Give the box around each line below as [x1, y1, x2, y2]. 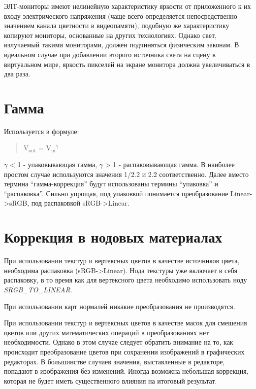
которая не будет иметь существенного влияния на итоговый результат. [4, 375, 217, 386]
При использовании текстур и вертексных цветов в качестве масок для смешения [4, 318, 247, 328]
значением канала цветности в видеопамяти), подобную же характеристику [4, 20, 229, 31]
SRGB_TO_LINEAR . [4, 284, 72, 294]
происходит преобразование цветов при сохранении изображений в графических [4, 346, 245, 356]
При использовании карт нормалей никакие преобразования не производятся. [4, 301, 235, 311]
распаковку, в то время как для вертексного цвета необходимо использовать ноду [4, 275, 247, 285]
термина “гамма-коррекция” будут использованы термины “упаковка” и [4, 178, 218, 189]
